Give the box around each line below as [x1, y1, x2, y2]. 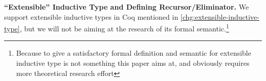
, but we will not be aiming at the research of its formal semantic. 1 [19, 22, 229, 33]
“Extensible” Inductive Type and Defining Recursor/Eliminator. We [4, 2, 249, 12]
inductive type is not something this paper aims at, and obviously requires [16, 58, 250, 68]
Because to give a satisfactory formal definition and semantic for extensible [16, 48, 251, 58]
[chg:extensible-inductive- [180, 11, 259, 22]
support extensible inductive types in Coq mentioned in [4, 11, 179, 22]
